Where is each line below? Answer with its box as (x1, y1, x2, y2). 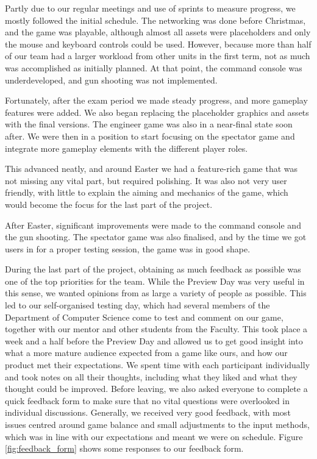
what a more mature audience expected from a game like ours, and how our (5, 346, 288, 359)
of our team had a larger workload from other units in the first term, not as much (5, 49, 310, 62)
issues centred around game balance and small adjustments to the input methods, (5, 418, 310, 430)
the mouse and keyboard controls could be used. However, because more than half (5, 37, 312, 50)
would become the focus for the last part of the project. (5, 197, 213, 210)
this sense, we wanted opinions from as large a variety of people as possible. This (5, 286, 307, 299)
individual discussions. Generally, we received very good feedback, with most (5, 406, 291, 419)
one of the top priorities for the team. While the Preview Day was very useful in (5, 274, 305, 287)
